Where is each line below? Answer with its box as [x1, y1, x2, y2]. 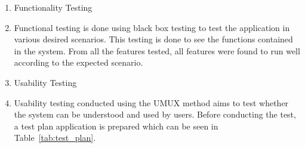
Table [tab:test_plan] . [14, 131, 96, 144]
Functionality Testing [14, 1, 93, 13]
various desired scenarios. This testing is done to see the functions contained [14, 33, 293, 45]
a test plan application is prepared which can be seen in [14, 119, 218, 132]
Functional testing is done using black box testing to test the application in [14, 21, 290, 33]
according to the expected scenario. [14, 56, 143, 69]
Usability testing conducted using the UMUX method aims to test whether [14, 96, 289, 109]
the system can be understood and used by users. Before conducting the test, [14, 108, 296, 121]
